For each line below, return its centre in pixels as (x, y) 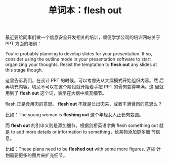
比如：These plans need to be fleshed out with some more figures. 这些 (80, 149)
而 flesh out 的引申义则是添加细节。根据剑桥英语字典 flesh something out (82, 125)
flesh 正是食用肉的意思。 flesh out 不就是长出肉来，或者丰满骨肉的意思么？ (84, 104)
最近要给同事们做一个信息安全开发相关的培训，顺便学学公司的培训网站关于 (83, 37)
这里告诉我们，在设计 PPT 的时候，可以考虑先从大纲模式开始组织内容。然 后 (85, 80)
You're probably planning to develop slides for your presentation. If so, (79, 54)
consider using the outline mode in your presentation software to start (78, 59)
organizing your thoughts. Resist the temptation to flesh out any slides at (81, 64)
